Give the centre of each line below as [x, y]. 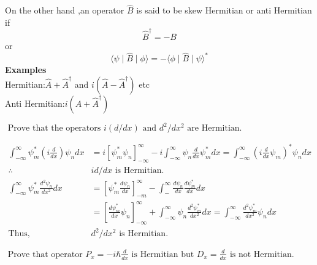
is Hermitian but [163, 254]
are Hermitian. [215, 129]
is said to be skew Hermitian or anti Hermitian [224, 10]
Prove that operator [45, 254]
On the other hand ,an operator [65, 10]
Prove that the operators [54, 129]
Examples [26, 70]
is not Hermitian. [262, 254]
